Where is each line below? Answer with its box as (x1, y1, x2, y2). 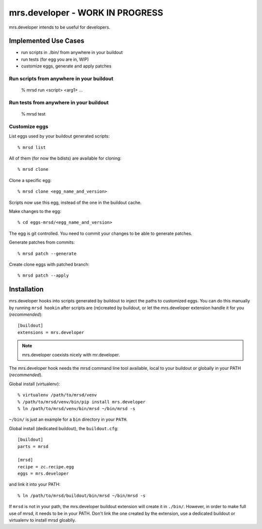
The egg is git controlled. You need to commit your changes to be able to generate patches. (9, 231, 193, 236)
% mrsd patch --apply (17, 273, 69, 279)
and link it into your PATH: (9, 481, 61, 487)
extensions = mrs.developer (17, 330, 84, 335)
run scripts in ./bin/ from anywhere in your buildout (21, 50, 123, 55)
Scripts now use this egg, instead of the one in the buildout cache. (9, 199, 142, 205)
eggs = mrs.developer (17, 471, 69, 477)
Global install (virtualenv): (9, 381, 60, 387)
